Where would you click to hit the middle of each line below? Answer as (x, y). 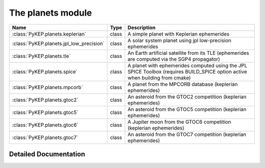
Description (142, 27)
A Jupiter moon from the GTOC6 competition (180, 121)
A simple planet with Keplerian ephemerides (179, 34)
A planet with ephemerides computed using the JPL (187, 65)
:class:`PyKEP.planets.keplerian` (49, 34)
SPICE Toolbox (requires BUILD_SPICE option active (187, 72)
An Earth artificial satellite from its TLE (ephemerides (189, 53)
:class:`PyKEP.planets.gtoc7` (45, 137)
